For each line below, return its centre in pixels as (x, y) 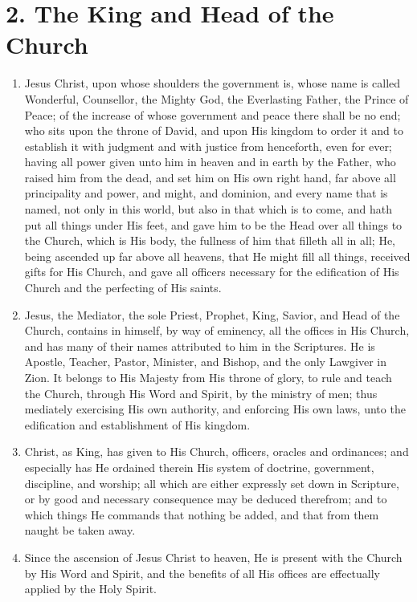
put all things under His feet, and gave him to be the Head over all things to (213, 224)
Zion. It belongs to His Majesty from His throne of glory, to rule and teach (208, 377)
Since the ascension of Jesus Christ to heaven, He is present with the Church (213, 557)
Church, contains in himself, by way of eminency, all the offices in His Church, (217, 330)
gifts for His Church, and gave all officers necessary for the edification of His (212, 272)
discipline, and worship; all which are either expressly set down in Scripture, (212, 483)
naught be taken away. (80, 530)
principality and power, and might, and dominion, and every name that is (206, 193)
